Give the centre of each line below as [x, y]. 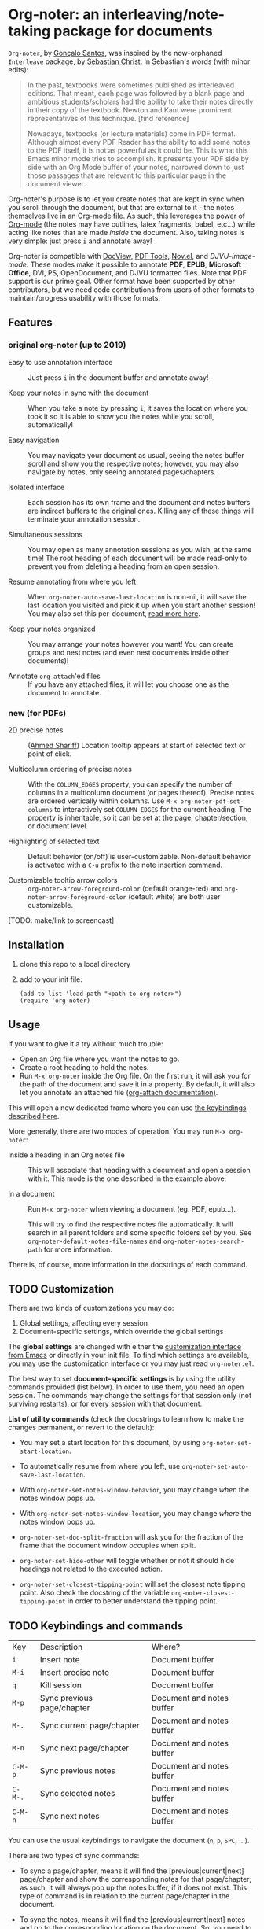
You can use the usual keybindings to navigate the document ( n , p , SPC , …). [129, 1840]
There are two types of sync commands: [74, 1856]
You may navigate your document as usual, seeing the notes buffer [136, 455]
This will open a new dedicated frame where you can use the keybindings [127, 1108]
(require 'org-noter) [55, 1001]
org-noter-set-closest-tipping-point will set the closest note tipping [132, 1584]
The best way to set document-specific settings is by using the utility [122, 1379]
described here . [34, 1116]
